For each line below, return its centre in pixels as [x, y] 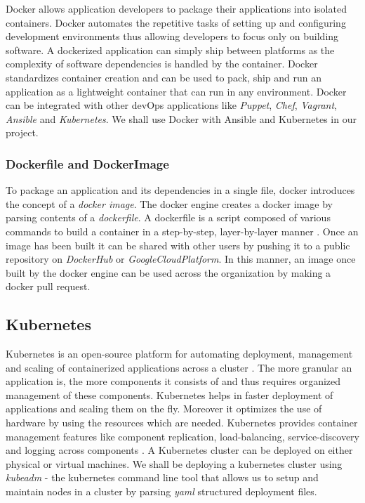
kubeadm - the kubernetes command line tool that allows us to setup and [162, 477]
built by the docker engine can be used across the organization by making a [168, 272]
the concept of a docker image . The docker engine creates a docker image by [169, 203]
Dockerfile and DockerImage [87, 163]
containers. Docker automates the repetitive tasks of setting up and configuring [176, 22]
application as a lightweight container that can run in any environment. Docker [176, 91]
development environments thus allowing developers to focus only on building [172, 36]
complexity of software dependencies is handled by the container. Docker [162, 64]
